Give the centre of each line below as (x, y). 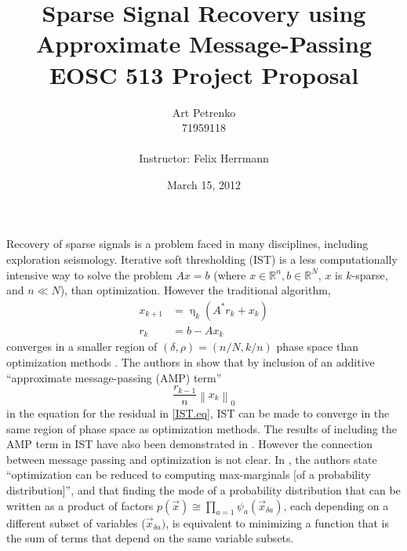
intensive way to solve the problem (89, 274)
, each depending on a (336, 505)
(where (230, 274)
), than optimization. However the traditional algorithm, (195, 290)
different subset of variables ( (76, 522)
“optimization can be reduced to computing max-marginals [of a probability (189, 474)
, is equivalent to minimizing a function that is (278, 522)
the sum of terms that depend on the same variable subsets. (150, 538)
